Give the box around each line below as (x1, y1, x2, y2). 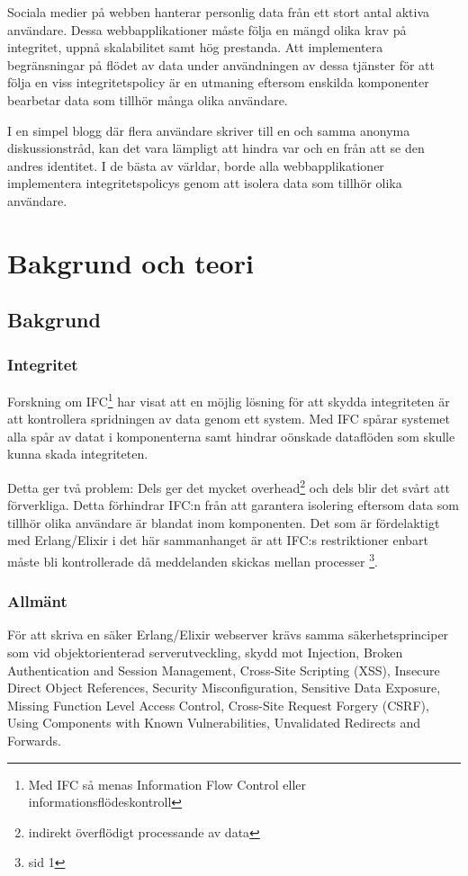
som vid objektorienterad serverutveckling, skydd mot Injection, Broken (7, 643, 403, 662)
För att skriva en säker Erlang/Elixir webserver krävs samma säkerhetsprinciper (7, 625, 449, 644)
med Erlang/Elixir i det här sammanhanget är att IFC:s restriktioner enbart (7, 531, 428, 550)
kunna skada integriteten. (7, 444, 148, 463)
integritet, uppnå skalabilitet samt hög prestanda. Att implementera (7, 38, 383, 57)
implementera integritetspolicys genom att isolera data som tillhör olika (7, 174, 402, 192)
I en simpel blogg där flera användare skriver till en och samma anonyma (7, 121, 410, 139)
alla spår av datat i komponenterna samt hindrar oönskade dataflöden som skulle (7, 426, 455, 445)
